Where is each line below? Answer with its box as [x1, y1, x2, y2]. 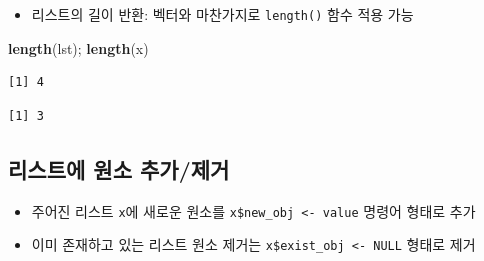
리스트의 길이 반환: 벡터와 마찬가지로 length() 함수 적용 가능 [31, 4, 414, 24]
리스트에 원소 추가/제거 [8, 153, 230, 184]
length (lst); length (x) [8, 37, 149, 58]
